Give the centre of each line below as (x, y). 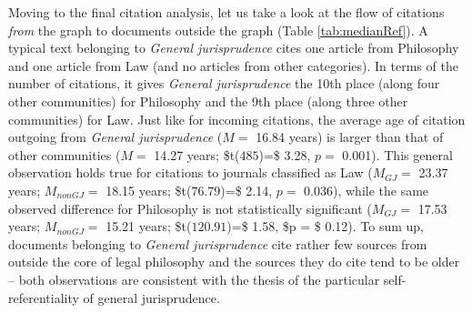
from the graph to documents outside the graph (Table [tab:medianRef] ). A (218, 30)
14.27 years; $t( (197, 154)
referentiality (44, 297)
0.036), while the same (367, 190)
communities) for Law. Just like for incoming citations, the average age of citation (237, 119)
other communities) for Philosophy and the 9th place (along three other (208, 101)
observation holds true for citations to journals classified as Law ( (191, 172)
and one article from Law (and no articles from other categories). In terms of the (233, 65)
